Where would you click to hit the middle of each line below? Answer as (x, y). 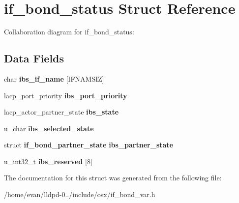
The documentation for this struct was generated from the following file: (113, 178)
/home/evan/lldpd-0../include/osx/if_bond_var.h (80, 194)
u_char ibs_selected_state (49, 128)
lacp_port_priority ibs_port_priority (66, 95)
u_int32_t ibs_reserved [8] (48, 161)
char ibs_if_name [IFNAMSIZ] (54, 78)
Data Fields (34, 58)
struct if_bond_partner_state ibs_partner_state (89, 145)
